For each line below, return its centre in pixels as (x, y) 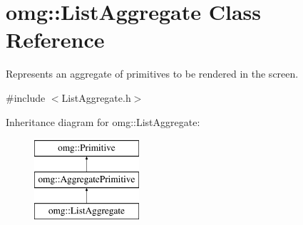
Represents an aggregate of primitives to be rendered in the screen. (152, 74)
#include (26, 97)
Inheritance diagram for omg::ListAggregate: (103, 121)
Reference (55, 40)
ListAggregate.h (96, 97)
